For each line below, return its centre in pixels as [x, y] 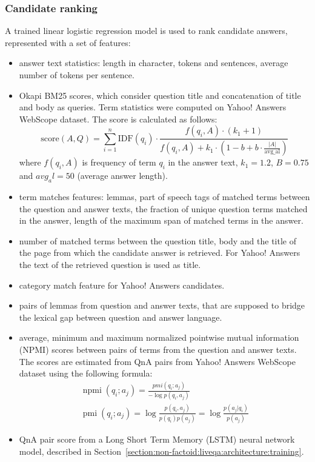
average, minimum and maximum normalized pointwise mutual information [159, 337]
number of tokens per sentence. [77, 75]
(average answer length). [122, 176]
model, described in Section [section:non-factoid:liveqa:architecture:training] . [161, 451]
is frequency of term [119, 162]
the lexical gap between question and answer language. [121, 317]
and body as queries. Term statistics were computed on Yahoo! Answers [153, 107]
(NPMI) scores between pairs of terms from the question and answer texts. [158, 349]
